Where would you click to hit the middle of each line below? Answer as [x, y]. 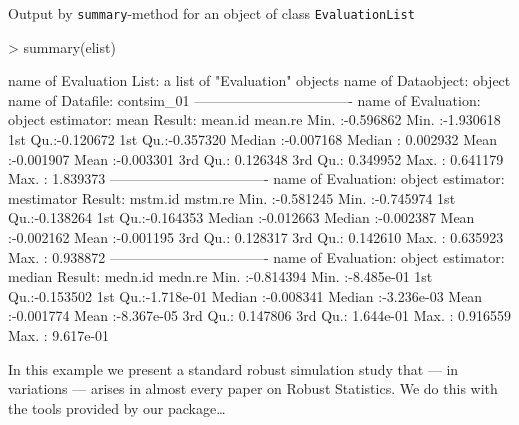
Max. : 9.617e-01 [59, 334]
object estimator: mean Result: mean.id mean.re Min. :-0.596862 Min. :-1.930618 [254, 119]
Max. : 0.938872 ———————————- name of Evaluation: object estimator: [256, 256]
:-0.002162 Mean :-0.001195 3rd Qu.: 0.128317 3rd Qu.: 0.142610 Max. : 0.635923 [256, 237]
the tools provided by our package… [117, 407]
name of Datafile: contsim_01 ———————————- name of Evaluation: [244, 99]
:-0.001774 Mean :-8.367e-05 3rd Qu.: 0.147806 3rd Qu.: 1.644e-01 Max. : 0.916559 [259, 315]
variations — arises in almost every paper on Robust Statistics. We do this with [253, 388]
